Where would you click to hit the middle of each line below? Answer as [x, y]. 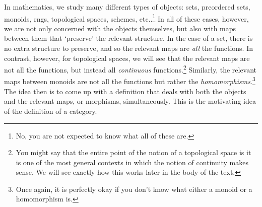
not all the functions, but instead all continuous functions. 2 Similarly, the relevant [130, 69]
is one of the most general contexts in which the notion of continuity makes [132, 162]
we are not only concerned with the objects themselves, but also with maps [120, 28]
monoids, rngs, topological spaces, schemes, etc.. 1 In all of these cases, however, [126, 18]
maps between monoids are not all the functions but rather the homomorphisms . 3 [130, 81]
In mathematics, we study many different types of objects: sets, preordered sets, [127, 7]
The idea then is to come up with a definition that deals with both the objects [125, 91]
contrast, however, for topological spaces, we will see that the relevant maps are [127, 58]
